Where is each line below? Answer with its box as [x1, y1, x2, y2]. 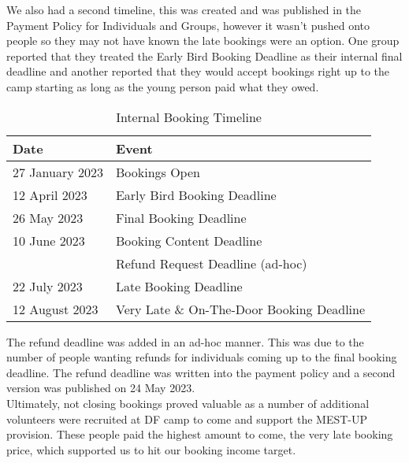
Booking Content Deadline [115, 231, 262, 250]
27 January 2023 [13, 162, 103, 181]
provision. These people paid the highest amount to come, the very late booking [6, 426, 393, 443]
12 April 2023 [13, 185, 87, 204]
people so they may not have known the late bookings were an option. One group [6, 32, 400, 49]
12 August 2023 [13, 299, 99, 318]
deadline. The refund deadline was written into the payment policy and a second [6, 364, 396, 380]
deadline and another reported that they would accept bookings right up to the [6, 63, 390, 80]
